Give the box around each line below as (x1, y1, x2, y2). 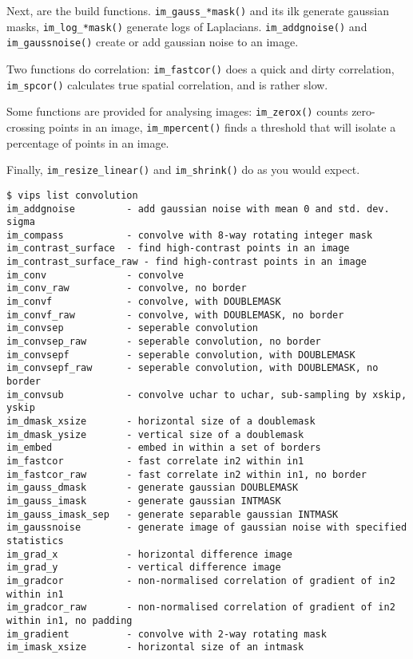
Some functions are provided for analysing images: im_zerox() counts (6, 103, 348, 120)
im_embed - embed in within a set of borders (6, 442, 321, 454)
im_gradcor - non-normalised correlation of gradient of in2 (6, 574, 395, 586)
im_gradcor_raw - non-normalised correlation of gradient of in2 (6, 602, 395, 614)
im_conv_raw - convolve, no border (6, 282, 247, 294)
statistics (6, 535, 64, 547)
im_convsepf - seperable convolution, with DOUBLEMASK (6, 349, 355, 361)
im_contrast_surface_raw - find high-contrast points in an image (6, 256, 367, 268)
